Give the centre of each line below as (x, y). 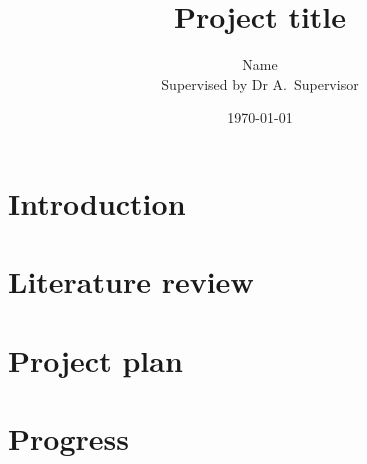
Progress (68, 438)
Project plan (95, 359)
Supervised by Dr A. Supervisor (260, 83)
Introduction (97, 202)
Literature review (131, 281)
